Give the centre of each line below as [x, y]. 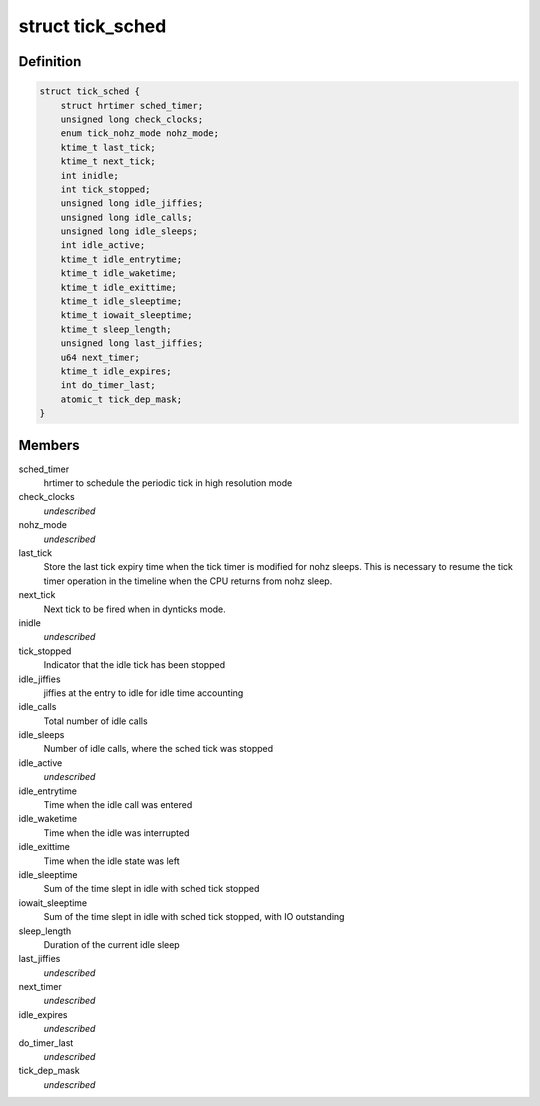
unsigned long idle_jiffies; [132, 203]
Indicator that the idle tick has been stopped [134, 665]
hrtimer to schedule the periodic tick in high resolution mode [168, 483]
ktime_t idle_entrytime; [121, 259]
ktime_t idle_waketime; [118, 273]
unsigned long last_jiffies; [132, 343]
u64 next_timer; [100, 357]
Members [49, 445]
